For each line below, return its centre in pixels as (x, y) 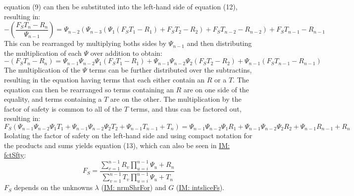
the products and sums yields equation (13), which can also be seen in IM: (117, 145)
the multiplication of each (43, 53)
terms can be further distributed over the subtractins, (170, 70)
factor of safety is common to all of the (63, 108)
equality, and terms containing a (53, 99)
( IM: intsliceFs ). (200, 187)
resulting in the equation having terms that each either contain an (104, 79)
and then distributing (219, 43)
